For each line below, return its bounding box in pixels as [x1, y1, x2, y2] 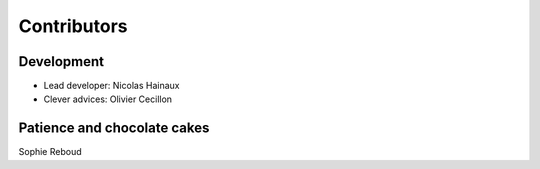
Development [18, 53, 105, 70]
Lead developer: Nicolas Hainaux [43, 80, 180, 92]
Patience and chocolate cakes [18, 120, 210, 137]
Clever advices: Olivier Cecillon [43, 93, 173, 105]
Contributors [18, 15, 129, 37]
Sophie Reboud [18, 146, 82, 158]
